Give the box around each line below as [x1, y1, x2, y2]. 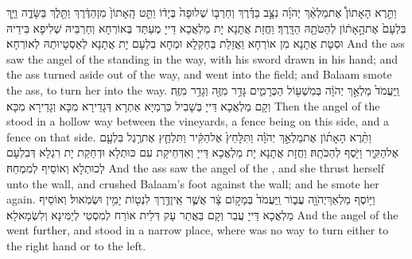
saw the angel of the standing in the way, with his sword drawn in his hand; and [6, 50, 398, 67]
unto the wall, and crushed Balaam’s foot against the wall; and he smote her [6, 175, 379, 191]
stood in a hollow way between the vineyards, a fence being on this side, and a [6, 113, 389, 129]
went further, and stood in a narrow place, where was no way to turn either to [6, 222, 389, 238]
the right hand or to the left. [6, 237, 146, 253]
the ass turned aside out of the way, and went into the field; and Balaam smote [6, 66, 392, 83]
